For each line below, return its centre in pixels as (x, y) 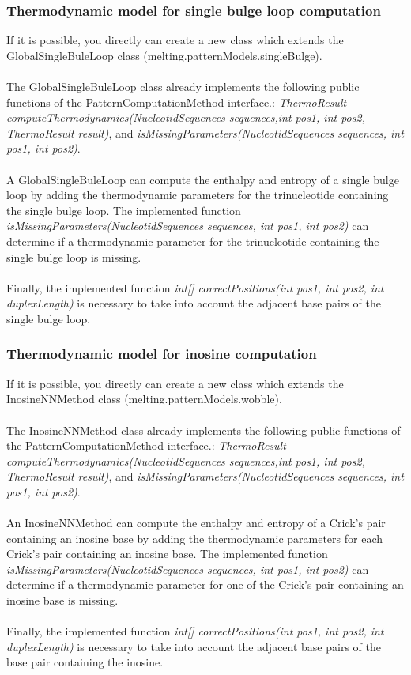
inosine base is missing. (62, 600)
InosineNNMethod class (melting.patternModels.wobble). (144, 399)
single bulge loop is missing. (74, 256)
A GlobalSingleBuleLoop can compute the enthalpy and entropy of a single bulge (203, 179)
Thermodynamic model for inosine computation (162, 354)
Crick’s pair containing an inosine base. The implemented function (167, 554)
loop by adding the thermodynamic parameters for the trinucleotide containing (198, 195)
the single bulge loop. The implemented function (124, 210)
